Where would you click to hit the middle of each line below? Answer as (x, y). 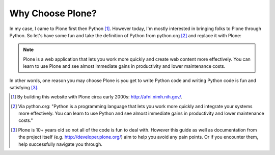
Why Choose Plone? (53, 13)
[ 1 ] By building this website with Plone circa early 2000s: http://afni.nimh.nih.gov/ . (97, 97)
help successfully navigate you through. (61, 144)
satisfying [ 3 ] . (24, 87)
